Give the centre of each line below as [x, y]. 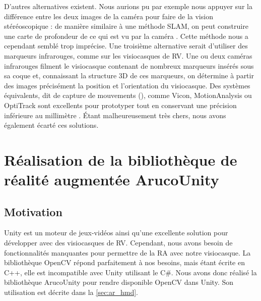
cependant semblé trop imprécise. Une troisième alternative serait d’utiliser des [126, 46]
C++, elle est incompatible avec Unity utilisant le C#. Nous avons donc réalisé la [130, 272]
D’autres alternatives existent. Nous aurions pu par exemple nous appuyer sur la [128, 6]
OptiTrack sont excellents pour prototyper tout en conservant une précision [120, 105]
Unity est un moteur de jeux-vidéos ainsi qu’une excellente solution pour [116, 233]
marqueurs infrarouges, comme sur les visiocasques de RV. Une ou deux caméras [128, 55]
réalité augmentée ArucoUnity [112, 180]
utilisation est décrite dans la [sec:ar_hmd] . [71, 292]
